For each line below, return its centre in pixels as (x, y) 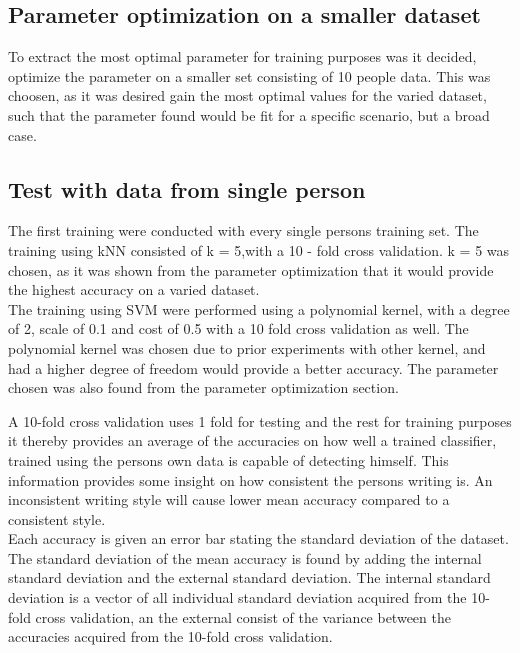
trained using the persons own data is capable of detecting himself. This (228, 459)
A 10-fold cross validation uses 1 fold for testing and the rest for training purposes (260, 420)
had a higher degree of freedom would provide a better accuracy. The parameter (253, 367)
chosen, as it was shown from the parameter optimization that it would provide (251, 269)
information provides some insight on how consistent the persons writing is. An (250, 479)
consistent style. (57, 518)
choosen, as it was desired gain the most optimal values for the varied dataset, (247, 95)
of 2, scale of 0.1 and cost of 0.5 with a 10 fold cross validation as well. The (238, 328)
